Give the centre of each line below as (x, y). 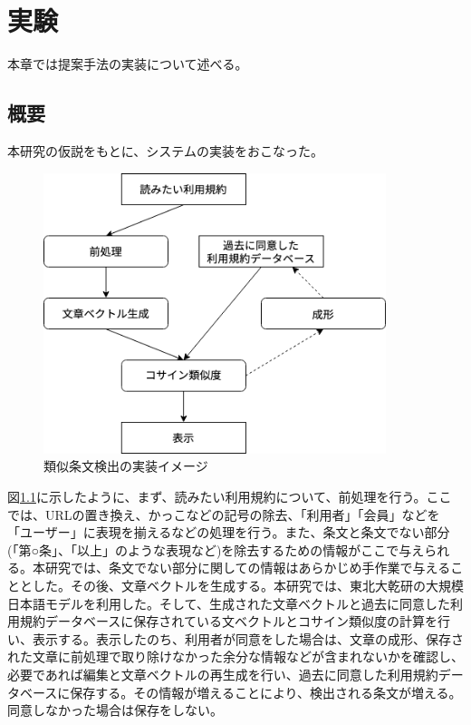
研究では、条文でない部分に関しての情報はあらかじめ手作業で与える (248, 568)
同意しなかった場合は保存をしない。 (115, 710)
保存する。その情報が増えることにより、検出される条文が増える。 (266, 692)
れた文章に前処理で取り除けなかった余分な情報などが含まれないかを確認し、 (235, 656)
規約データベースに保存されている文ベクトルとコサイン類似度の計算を (228, 621)
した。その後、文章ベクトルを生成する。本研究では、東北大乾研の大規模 (248, 586)
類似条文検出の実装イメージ (126, 466)
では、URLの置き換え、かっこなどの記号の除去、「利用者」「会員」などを (224, 514)
